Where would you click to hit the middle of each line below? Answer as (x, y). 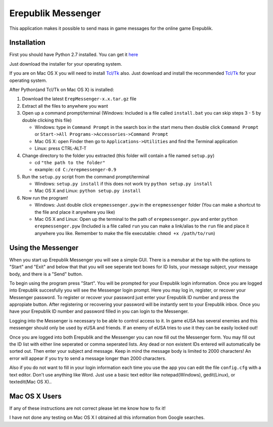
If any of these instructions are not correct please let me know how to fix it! (87, 408)
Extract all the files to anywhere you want (65, 106)
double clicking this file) (47, 120)
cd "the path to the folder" (70, 162)
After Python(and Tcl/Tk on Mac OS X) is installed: (62, 90)
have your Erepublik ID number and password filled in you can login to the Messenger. (99, 311)
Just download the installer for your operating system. (66, 64)
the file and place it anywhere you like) (75, 212)
